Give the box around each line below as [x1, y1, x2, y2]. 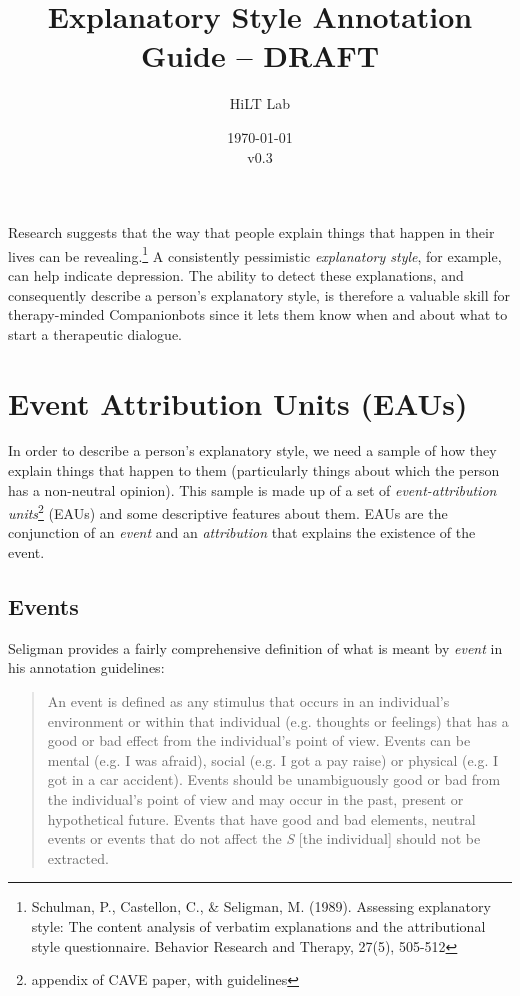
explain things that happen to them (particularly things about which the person [8, 460, 500, 481]
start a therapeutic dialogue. [8, 323, 183, 344]
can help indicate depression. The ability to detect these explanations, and [8, 264, 464, 285]
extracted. [47, 847, 109, 868]
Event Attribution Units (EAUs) [8, 382, 468, 423]
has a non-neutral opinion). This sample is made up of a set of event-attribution [8, 479, 497, 500]
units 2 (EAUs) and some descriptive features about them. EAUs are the [8, 500, 448, 523]
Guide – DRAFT [140, 35, 380, 76]
